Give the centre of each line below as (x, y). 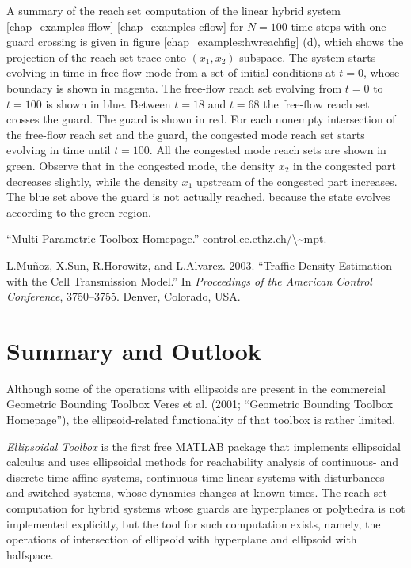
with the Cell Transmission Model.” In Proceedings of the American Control (189, 280)
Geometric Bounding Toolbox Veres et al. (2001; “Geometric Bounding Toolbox (200, 404)
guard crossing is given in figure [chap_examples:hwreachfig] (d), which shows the (205, 42)
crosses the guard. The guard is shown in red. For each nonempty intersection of (201, 119)
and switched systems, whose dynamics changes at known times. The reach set (197, 492)
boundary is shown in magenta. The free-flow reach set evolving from (174, 87)
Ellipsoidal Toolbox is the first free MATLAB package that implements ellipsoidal (204, 446)
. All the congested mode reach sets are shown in (268, 150)
